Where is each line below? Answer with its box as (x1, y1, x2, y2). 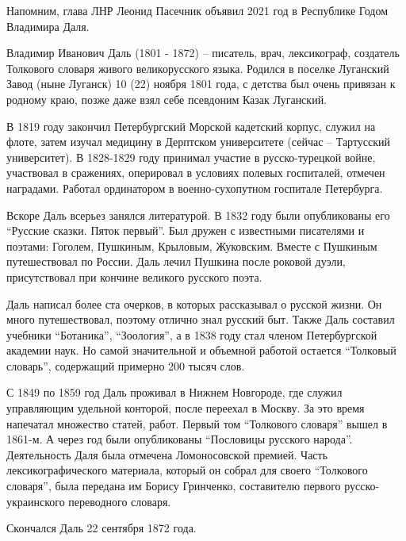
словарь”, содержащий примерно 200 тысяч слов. (6, 357, 245, 374)
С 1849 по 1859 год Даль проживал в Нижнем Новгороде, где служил (6, 384, 343, 401)
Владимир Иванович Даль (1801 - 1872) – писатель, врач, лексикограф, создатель (6, 44, 400, 61)
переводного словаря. (68, 493, 171, 509)
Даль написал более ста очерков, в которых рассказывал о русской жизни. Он (6, 295, 382, 312)
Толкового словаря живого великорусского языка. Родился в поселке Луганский (6, 59, 389, 76)
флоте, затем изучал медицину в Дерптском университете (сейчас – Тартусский (6, 133, 391, 150)
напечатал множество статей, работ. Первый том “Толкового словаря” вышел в (6, 415, 388, 432)
